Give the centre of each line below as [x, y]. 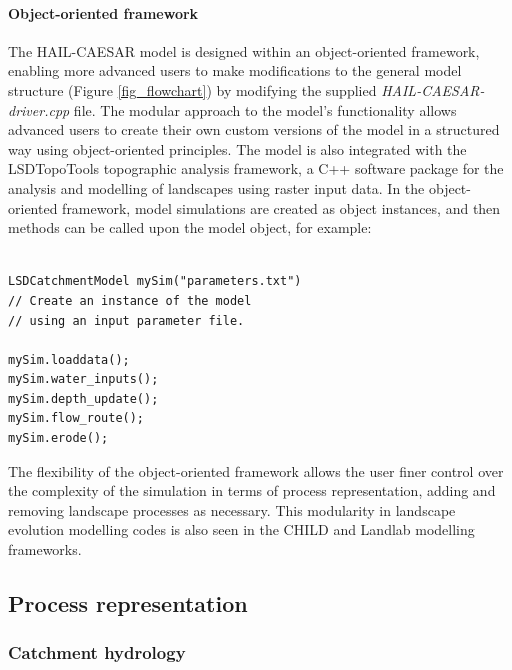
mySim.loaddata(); [69, 359]
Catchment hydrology [97, 652]
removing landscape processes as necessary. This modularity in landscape [232, 509]
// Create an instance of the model [130, 300]
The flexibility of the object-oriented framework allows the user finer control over [256, 470]
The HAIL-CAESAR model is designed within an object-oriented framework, [244, 50]
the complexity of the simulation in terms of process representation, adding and [252, 490]
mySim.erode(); [58, 438]
